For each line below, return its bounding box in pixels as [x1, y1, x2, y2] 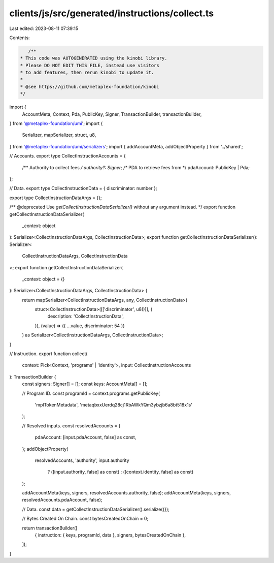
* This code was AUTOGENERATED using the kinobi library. [20, 55, 167, 61]
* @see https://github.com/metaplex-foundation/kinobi [20, 84, 159, 89]
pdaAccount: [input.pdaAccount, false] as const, [35, 434, 136, 441]
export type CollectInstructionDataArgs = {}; [9, 195, 102, 201]
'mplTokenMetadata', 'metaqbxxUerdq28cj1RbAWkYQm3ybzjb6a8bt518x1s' [35, 401, 193, 408]
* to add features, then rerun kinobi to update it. [20, 70, 154, 76]
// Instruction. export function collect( [9, 351, 88, 357]
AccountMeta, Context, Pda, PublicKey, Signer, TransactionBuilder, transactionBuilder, [22, 111, 202, 117]
